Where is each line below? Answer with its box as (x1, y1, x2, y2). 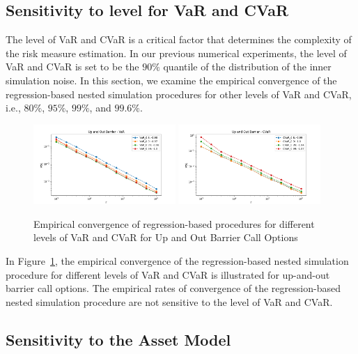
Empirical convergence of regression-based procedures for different (33, 216, 315, 231)
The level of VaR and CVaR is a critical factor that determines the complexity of (6, 32, 352, 47)
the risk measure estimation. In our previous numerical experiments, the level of (6, 45, 347, 60)
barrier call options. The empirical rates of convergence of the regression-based (6, 281, 341, 295)
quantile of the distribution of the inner (163, 59, 332, 74)
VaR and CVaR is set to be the (6, 59, 139, 74)
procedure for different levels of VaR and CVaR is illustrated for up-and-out (6, 267, 330, 282)
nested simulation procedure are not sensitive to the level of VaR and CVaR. (6, 294, 333, 309)
